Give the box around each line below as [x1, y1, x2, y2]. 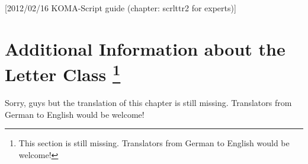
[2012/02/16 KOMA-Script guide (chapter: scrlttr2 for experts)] [5, 2, 236, 14]
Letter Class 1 [5, 59, 121, 86]
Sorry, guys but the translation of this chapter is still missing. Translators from [5, 97, 292, 109]
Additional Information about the [5, 36, 285, 60]
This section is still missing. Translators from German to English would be [18, 137, 290, 149]
